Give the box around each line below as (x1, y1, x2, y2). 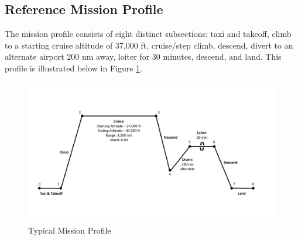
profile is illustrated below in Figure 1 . (5, 61, 143, 74)
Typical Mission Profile (28, 224, 111, 236)
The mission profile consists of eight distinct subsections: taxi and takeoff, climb (5, 28, 292, 40)
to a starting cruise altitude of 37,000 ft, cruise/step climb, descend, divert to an (5, 39, 293, 51)
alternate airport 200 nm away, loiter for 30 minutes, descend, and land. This (5, 50, 282, 63)
